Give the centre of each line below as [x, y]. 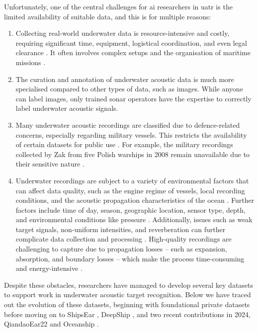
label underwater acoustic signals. [67, 108]
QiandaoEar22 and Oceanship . [51, 324]
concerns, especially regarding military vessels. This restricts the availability [131, 134]
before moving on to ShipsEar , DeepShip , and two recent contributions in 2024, [127, 314]
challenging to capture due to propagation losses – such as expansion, [121, 249]
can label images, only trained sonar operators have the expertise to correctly [133, 98]
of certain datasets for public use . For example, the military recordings [124, 144]
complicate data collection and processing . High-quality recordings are [124, 239]
